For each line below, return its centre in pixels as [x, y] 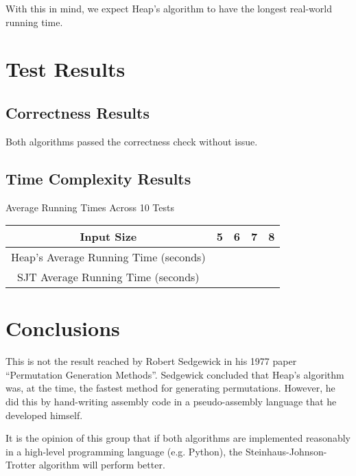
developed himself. [44, 415]
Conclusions [63, 328]
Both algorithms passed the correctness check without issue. [132, 141]
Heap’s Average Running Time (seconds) [108, 257]
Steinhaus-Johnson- [286, 451]
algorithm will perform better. [102, 465]
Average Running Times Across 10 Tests [90, 207]
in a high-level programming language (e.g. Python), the [124, 451]
